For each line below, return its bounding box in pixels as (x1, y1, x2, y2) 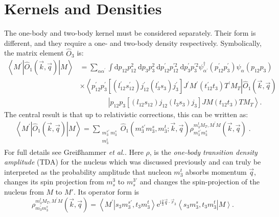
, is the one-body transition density (149, 146, 258, 157)
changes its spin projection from (4, 176, 104, 187)
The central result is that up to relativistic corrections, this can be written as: (4, 109, 248, 120)
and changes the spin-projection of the (139, 176, 260, 187)
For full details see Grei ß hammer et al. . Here (4, 146, 144, 157)
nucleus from (4, 186, 44, 197)
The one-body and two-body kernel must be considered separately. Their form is (4, 28, 256, 38)
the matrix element (4, 47, 64, 58)
